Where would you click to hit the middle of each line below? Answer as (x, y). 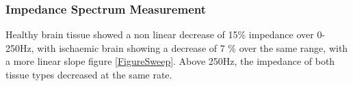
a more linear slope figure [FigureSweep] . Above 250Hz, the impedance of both (170, 61)
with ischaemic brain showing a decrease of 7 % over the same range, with (193, 47)
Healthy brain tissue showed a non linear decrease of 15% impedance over (160, 34)
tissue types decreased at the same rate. (89, 74)
